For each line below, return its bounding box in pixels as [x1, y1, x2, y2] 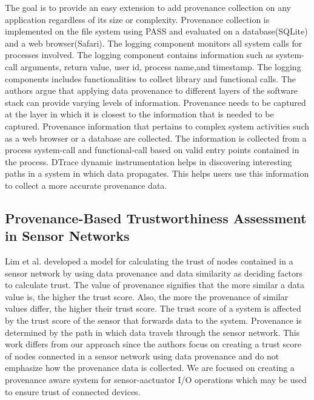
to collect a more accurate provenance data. [5, 179, 167, 191]
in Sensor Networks [5, 226, 130, 245]
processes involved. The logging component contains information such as [5, 48, 273, 61]
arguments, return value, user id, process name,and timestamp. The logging [20, 60, 301, 73]
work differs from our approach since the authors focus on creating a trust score [5, 338, 301, 350]
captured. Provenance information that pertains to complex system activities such [5, 119, 310, 132]
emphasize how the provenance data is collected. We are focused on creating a [5, 361, 295, 374]
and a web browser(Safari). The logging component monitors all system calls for [5, 36, 302, 49]
